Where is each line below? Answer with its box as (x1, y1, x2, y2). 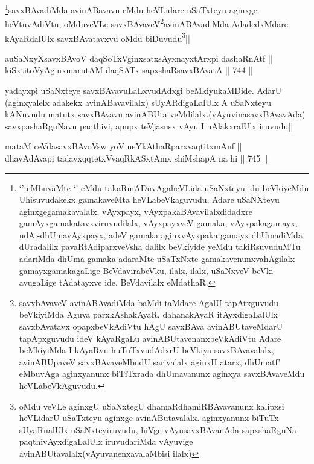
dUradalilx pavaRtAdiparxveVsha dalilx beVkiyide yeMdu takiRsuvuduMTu (19, 240, 301, 253)
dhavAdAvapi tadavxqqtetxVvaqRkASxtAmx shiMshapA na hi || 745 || (5, 151, 268, 164)
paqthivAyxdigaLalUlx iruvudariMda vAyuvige (19, 435, 193, 448)
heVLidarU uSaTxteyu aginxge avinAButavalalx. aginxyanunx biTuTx (19, 411, 279, 424)
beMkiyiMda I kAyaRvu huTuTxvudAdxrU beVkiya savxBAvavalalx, (19, 344, 274, 356)
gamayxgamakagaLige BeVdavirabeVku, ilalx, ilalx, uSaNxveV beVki (19, 264, 274, 276)
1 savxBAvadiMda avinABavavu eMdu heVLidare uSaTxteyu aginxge (5, 2, 258, 16)
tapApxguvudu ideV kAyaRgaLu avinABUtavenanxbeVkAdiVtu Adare (19, 332, 281, 344)
